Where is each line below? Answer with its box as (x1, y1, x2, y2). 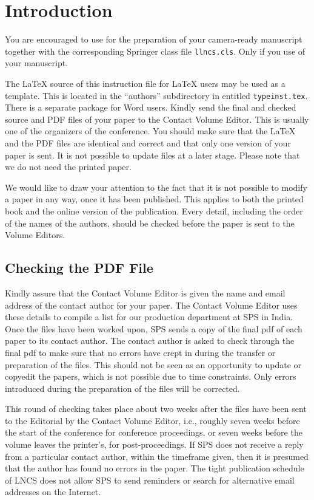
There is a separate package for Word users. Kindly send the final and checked (5, 101, 296, 114)
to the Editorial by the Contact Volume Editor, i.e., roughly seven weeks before (5, 414, 300, 426)
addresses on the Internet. (5, 485, 101, 498)
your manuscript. (5, 57, 68, 69)
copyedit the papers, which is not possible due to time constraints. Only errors (5, 370, 296, 383)
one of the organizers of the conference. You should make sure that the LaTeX (5, 125, 296, 137)
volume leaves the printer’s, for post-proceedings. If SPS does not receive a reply (5, 438, 304, 451)
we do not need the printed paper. (5, 160, 132, 173)
